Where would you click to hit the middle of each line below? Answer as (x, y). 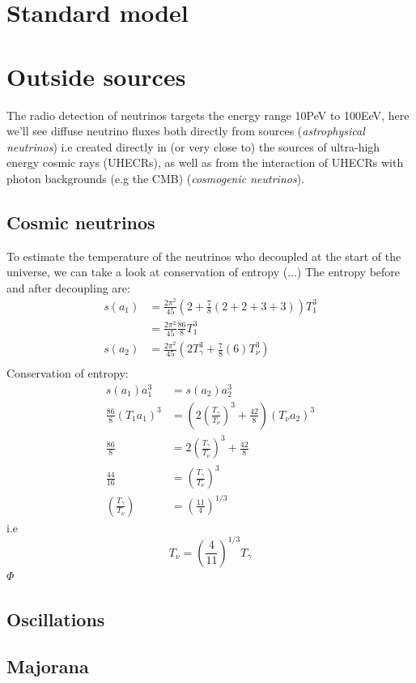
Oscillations (56, 619)
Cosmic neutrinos (81, 222)
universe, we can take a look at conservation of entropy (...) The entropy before (204, 272)
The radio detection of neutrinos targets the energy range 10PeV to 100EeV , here (208, 115)
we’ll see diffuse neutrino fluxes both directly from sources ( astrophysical (186, 131)
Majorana (48, 666)
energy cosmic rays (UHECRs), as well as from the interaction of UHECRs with (205, 162)
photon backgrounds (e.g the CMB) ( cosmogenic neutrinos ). (155, 178)
